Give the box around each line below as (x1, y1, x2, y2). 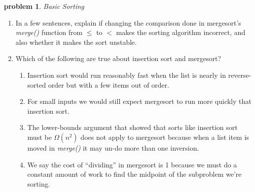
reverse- (228, 69, 252, 80)
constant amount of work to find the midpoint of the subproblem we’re (27, 169, 242, 179)
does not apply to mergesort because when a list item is (80, 131, 249, 142)
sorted (27, 79, 46, 90)
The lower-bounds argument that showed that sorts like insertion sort (27, 122, 238, 132)
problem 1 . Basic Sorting (4, 1, 84, 11)
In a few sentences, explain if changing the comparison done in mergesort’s (15, 17, 241, 28)
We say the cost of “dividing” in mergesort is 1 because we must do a (27, 159, 237, 169)
